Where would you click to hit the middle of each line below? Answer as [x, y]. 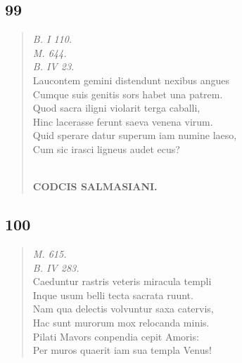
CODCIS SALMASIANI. [95, 186]
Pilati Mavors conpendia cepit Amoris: [116, 336]
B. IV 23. [53, 66]
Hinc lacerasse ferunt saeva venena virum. [123, 121]
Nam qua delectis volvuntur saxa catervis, [123, 309]
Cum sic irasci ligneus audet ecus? [106, 148]
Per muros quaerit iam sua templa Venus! [122, 350]
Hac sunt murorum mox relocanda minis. [121, 322]
